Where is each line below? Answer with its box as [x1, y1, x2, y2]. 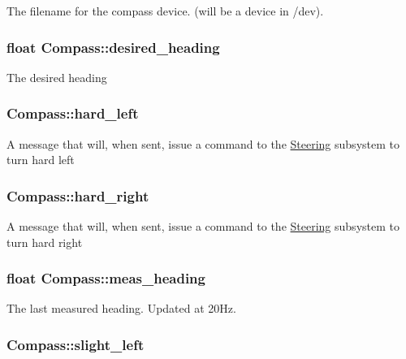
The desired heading [6, 68, 107, 85]
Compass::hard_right [6, 185, 149, 205]
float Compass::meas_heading [6, 268, 205, 288]
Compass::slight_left [6, 334, 145, 354]
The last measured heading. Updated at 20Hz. [6, 300, 236, 317]
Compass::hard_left [6, 103, 139, 123]
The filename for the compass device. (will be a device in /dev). [6, 2, 324, 19]
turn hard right [6, 233, 83, 250]
